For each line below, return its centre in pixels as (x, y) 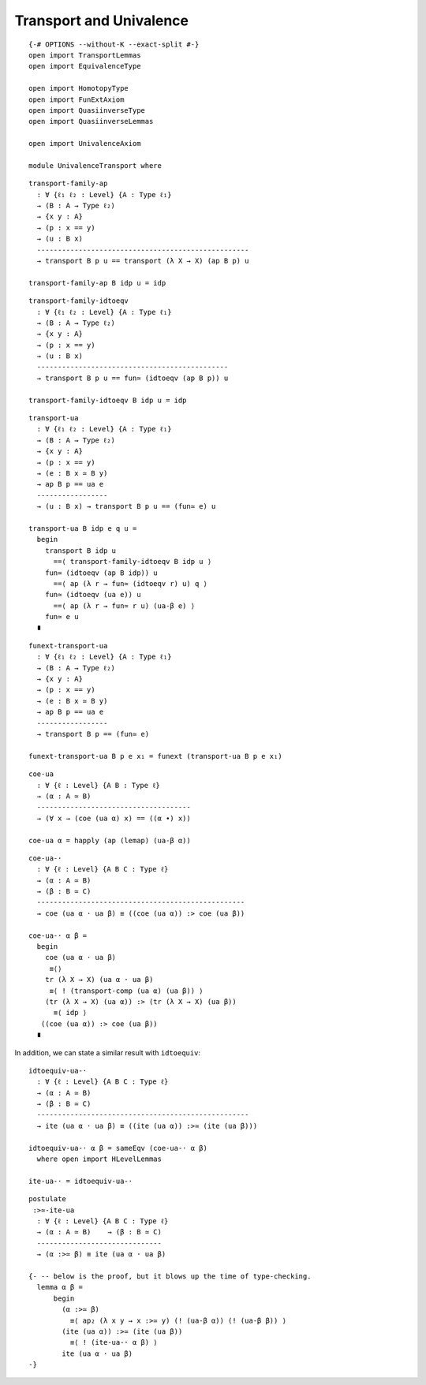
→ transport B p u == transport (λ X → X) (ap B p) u (143, 261)
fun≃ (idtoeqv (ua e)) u (93, 595)
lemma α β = (60, 1287)
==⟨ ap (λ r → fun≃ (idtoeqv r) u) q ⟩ (131, 583)
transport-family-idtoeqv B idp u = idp (108, 400)
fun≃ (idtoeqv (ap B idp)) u (101, 573)
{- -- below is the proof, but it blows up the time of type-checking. (170, 1276)
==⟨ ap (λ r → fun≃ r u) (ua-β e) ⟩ (124, 606)
